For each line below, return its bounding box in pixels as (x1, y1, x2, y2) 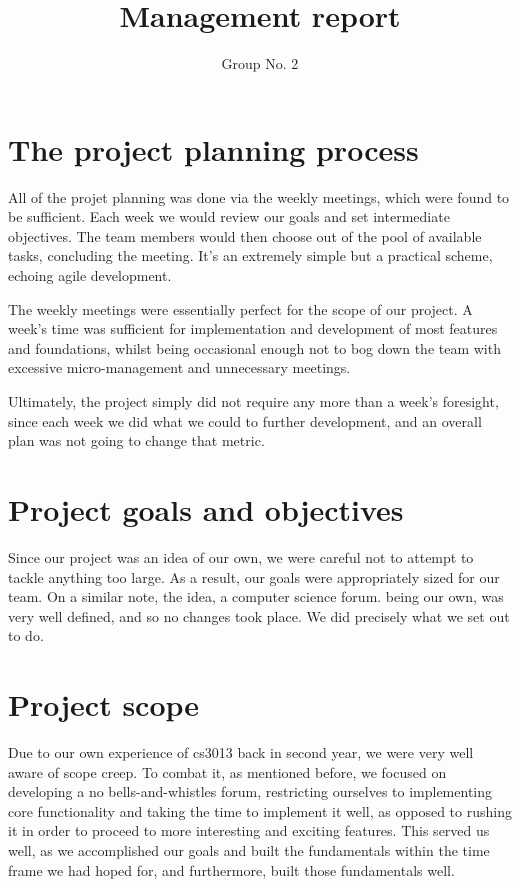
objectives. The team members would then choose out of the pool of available (8, 225, 482, 246)
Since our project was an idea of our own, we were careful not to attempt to (8, 546, 474, 567)
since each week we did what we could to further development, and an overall (8, 410, 482, 431)
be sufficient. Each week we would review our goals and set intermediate (8, 206, 450, 227)
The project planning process (8, 128, 419, 169)
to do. (8, 625, 44, 646)
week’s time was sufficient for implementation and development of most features (8, 318, 498, 339)
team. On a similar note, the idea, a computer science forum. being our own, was (8, 586, 504, 607)
